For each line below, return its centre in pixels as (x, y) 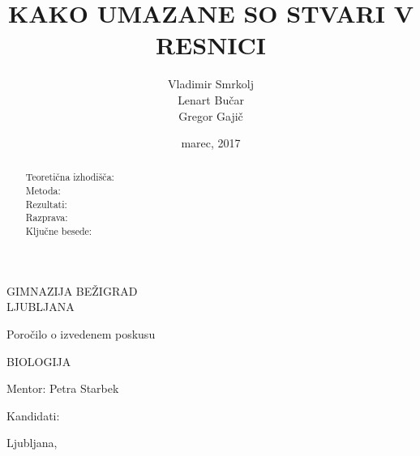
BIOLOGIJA (39, 361)
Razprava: (47, 217)
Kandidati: (33, 415)
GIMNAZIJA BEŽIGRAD (72, 290)
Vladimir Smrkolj (211, 84)
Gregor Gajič (211, 115)
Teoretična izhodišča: (70, 177)
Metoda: (43, 191)
